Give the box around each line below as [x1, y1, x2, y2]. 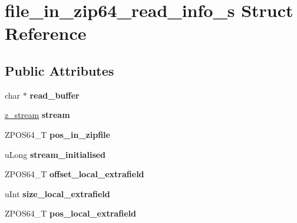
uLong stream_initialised [5, 148, 106, 160]
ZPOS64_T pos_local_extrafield [5, 207, 136, 219]
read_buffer [29, 89, 80, 101]
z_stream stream [5, 109, 70, 121]
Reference [5, 21, 87, 45]
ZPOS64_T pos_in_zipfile [5, 128, 110, 140]
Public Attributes [5, 61, 114, 79]
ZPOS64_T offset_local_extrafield [5, 168, 144, 180]
